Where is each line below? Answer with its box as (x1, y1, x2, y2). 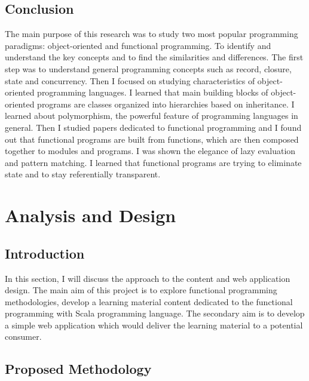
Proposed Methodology (5, 360, 152, 378)
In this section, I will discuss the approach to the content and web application (5, 272, 290, 284)
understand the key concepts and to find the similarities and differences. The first (5, 51, 304, 63)
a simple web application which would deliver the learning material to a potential (5, 318, 303, 331)
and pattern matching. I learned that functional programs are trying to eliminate (5, 156, 302, 168)
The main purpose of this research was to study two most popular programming (5, 27, 298, 40)
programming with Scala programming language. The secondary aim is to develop (5, 307, 305, 319)
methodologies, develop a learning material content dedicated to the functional (5, 295, 293, 308)
